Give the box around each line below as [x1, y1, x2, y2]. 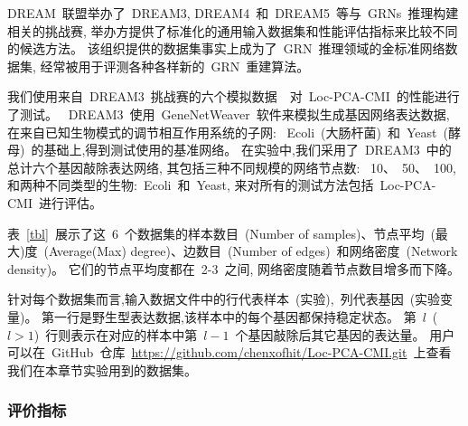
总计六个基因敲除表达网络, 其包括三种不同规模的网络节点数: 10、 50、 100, [7, 157, 456, 176]
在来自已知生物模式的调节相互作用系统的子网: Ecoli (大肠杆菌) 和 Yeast [7, 122, 437, 141]
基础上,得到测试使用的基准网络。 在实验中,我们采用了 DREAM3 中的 [43, 140, 452, 159]
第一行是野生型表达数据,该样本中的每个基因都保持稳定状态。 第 [42, 307, 417, 326]
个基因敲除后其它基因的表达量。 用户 [235, 325, 455, 344]
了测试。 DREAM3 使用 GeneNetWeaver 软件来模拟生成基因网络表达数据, [7, 104, 450, 123]
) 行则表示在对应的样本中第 [33, 325, 198, 344]
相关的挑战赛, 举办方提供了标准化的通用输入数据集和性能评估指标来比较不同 [7, 21, 458, 40]
